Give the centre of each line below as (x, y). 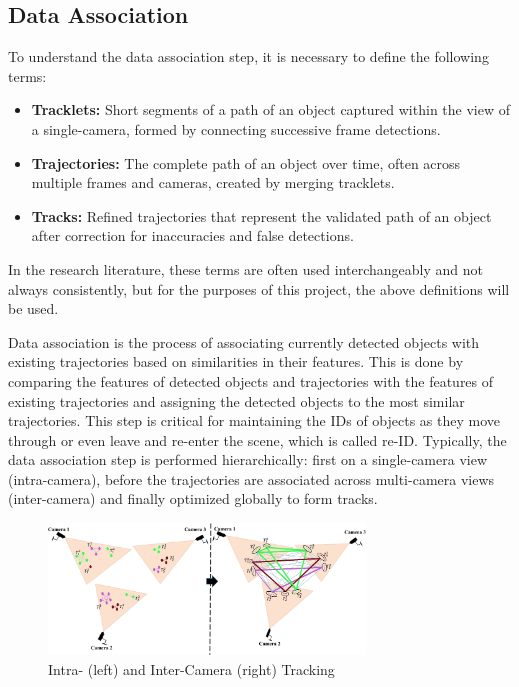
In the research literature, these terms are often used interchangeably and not (246, 268)
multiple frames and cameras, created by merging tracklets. (213, 182)
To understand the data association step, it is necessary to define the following (248, 56)
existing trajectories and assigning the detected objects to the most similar (236, 400)
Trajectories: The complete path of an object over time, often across (246, 162)
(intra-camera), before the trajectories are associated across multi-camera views (251, 478)
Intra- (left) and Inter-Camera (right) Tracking (191, 668)
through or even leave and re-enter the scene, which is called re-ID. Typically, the (257, 439)
